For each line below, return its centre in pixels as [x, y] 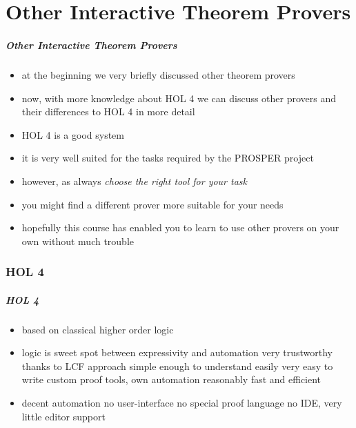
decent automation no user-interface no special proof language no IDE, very [182, 403]
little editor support [63, 416]
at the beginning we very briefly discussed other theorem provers [158, 74]
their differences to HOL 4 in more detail [108, 111]
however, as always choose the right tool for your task [134, 181]
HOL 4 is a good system [73, 134]
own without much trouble [78, 241]
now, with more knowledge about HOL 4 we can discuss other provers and [179, 98]
